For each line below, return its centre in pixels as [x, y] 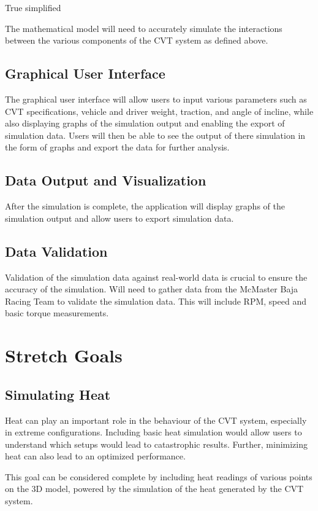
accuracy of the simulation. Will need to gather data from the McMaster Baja [152, 289]
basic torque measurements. [57, 313]
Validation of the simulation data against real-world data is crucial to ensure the [156, 277]
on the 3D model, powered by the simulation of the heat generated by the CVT [154, 489]
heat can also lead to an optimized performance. [95, 456]
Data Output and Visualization [106, 180]
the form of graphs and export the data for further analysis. [117, 147]
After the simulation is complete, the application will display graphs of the [145, 206]
